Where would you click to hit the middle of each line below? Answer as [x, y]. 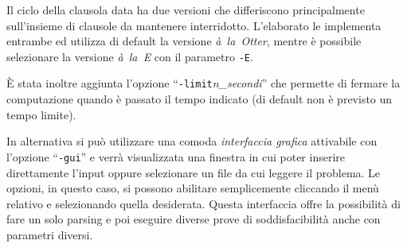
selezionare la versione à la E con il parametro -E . [130, 56]
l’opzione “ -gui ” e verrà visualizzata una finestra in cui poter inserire [176, 156]
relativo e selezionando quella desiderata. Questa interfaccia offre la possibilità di [203, 203]
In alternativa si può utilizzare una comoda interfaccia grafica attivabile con [192, 141]
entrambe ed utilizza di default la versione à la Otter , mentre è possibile [184, 41]
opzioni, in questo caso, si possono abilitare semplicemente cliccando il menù [193, 188]
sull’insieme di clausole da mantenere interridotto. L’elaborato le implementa [194, 25]
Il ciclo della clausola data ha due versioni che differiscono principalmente [186, 10]
